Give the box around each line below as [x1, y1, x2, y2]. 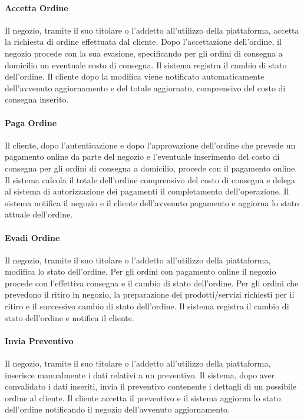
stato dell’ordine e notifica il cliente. [5, 311, 134, 324]
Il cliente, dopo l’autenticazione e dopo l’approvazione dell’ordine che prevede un [5, 138, 296, 151]
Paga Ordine [5, 116, 57, 128]
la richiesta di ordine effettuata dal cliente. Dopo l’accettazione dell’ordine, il [5, 35, 282, 48]
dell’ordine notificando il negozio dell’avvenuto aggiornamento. [5, 403, 230, 415]
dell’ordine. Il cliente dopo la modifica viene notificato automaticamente [5, 70, 265, 83]
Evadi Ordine [5, 231, 60, 243]
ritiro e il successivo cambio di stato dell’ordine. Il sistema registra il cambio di [5, 300, 289, 312]
